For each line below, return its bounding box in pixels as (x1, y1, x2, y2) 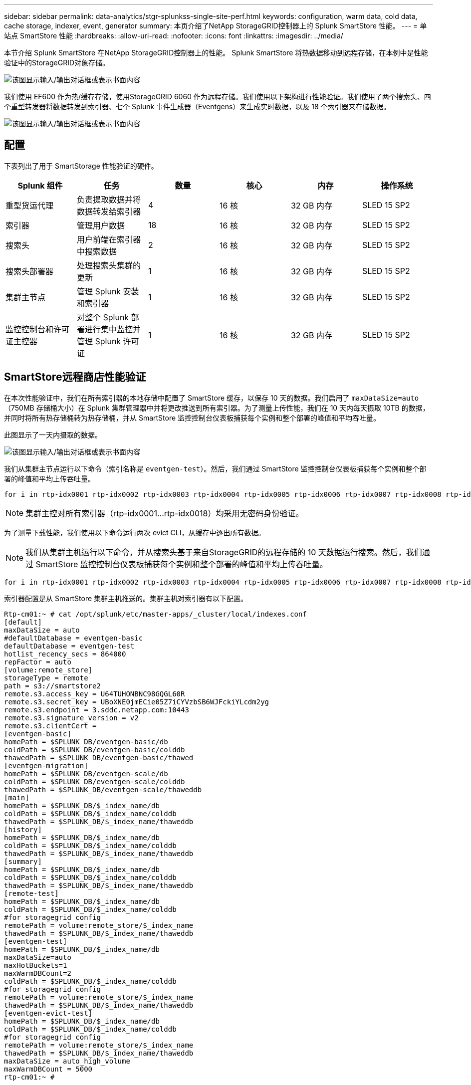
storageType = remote (4, 673, 88, 682)
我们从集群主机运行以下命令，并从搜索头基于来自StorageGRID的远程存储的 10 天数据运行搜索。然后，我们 (25, 547, 422, 557)
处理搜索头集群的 (76, 260, 141, 270)
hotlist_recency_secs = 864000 (4, 650, 126, 658)
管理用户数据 (76, 220, 125, 230)
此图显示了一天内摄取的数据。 (4, 430, 102, 439)
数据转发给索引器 (76, 206, 141, 217)
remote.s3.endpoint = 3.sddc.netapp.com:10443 (4, 705, 189, 714)
